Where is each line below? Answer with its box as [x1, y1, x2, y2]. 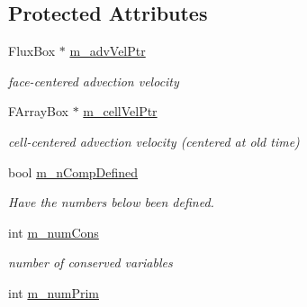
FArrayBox [8, 102, 68, 121]
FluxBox [8, 41, 56, 60]
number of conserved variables [8, 253, 173, 272]
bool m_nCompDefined [8, 162, 139, 181]
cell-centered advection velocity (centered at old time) [8, 131, 300, 150]
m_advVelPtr [69, 41, 146, 60]
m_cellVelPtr [83, 102, 158, 121]
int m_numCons [8, 222, 99, 241]
